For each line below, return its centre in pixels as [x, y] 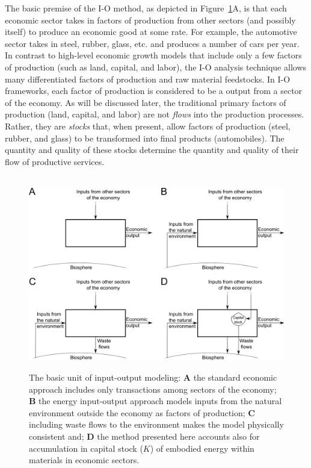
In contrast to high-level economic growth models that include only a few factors [153, 55]
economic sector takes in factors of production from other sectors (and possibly [150, 20]
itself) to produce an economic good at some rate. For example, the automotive [151, 32]
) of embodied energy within [202, 448]
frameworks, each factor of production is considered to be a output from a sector [154, 91]
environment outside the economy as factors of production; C [142, 412]
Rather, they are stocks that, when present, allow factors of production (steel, [148, 126]
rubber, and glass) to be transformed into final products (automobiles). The [145, 138]
